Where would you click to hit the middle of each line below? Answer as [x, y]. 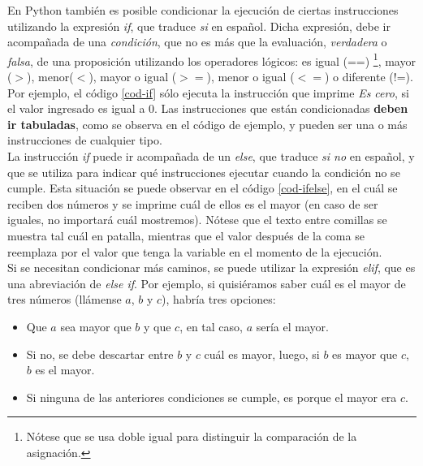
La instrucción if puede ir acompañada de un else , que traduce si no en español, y [211, 156]
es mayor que [365, 354]
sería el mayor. [292, 326]
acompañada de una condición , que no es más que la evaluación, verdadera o [197, 42]
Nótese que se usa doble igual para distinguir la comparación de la [192, 436]
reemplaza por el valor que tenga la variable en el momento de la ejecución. [195, 251]
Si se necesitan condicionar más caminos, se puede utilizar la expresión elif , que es [211, 268]
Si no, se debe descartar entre [100, 354]
